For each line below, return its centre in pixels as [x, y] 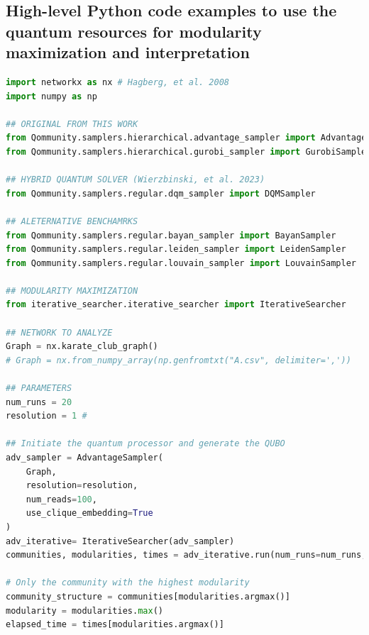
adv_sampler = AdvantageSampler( [84, 458]
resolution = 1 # [46, 416]
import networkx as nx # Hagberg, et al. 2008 [118, 82]
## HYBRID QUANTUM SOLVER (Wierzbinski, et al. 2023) [136, 180]
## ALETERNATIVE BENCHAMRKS [72, 221]
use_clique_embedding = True [89, 513]
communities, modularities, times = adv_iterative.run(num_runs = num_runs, [186, 555]
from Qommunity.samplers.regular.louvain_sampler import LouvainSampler [181, 263]
